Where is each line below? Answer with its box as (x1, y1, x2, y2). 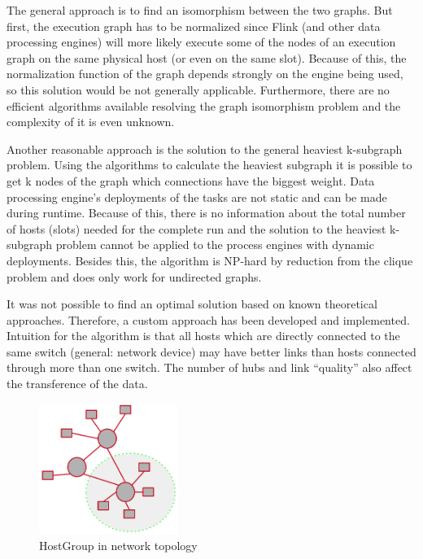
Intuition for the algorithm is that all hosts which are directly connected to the (7, 327, 400, 344)
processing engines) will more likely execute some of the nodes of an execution (7, 33, 396, 50)
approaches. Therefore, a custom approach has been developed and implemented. (7, 311, 410, 328)
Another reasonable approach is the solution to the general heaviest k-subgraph (7, 140, 403, 157)
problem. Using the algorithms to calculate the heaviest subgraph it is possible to (7, 156, 412, 173)
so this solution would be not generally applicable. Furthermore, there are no (7, 81, 390, 98)
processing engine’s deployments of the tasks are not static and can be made (7, 188, 387, 205)
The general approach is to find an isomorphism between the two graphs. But (7, 2, 393, 18)
